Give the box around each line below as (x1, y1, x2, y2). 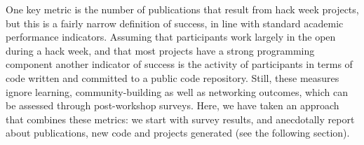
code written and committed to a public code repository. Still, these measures (6, 70, 339, 85)
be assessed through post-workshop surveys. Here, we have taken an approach (6, 98, 339, 113)
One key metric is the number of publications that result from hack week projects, (6, 2, 359, 16)
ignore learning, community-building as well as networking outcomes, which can (6, 84, 349, 99)
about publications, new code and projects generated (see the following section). (6, 125, 350, 140)
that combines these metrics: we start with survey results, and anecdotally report (6, 111, 355, 126)
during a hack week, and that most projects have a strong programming (6, 43, 315, 57)
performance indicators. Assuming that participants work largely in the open (6, 29, 336, 44)
